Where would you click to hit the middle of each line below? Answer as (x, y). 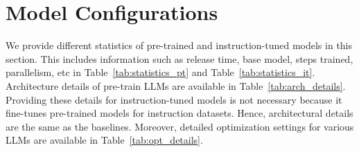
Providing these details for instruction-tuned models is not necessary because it (174, 99)
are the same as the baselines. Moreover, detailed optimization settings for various (180, 126)
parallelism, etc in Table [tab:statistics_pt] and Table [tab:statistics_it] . (160, 72)
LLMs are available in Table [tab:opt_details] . (104, 140)
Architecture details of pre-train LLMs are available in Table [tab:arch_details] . (176, 85)
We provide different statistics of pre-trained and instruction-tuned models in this (179, 45)
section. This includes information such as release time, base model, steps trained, (179, 58)
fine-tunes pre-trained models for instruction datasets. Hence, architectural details (179, 113)
